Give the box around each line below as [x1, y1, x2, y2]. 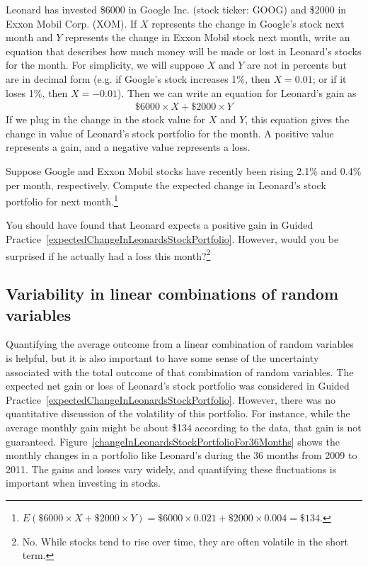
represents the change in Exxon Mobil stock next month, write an [64, 30, 350, 45]
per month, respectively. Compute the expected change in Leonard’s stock [6, 177, 326, 192]
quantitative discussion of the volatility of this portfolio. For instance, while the [6, 406, 350, 421]
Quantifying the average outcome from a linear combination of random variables [6, 336, 354, 351]
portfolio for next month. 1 [6, 192, 118, 208]
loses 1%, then [6, 85, 68, 100]
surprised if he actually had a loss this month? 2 [6, 246, 211, 263]
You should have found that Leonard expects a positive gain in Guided [6, 217, 314, 232]
